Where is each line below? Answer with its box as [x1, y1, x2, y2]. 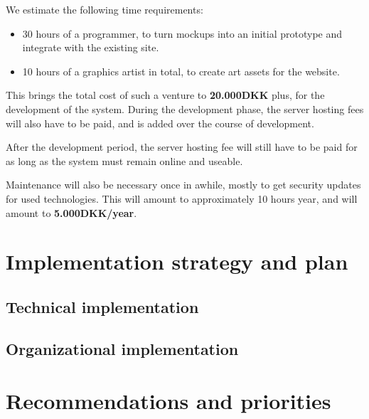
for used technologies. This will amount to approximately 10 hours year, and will [6, 191, 358, 206]
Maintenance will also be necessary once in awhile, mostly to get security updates [6, 177, 361, 192]
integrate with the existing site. [22, 40, 159, 55]
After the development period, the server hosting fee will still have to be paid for [6, 139, 358, 154]
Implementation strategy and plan [6, 247, 348, 276]
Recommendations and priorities [6, 386, 331, 415]
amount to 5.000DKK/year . [6, 205, 137, 220]
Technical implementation [6, 295, 199, 317]
